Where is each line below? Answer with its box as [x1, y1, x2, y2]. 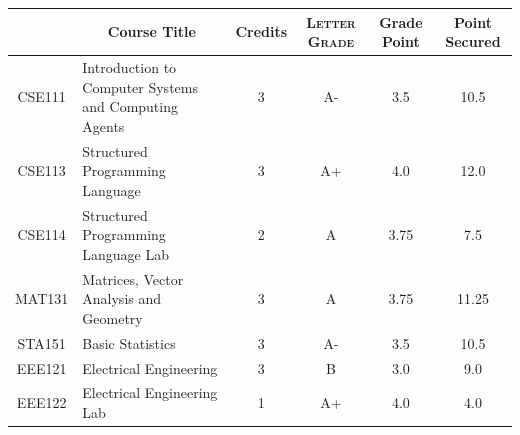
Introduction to [82, 56, 177, 77]
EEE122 [16, 392, 67, 413]
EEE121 [16, 357, 67, 378]
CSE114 [17, 224, 66, 245]
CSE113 [17, 160, 66, 181]
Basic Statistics [82, 332, 176, 353]
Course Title [107, 21, 196, 42]
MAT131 [15, 288, 69, 309]
